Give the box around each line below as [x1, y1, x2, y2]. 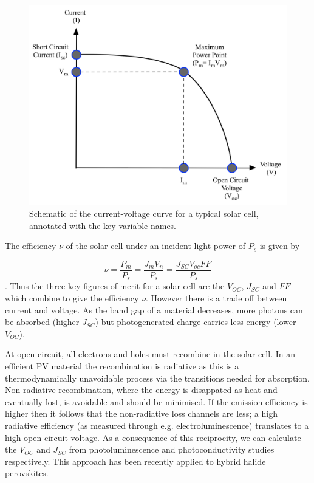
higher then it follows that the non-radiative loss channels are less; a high [5, 407, 278, 420]
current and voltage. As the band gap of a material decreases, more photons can [5, 303, 303, 316]
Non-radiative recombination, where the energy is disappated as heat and [5, 383, 278, 396]
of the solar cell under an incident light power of [66, 239, 245, 252]
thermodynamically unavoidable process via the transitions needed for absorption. [5, 371, 310, 384]
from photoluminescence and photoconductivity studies [69, 443, 275, 456]
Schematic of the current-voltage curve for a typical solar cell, [29, 207, 259, 220]
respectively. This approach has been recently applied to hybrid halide [5, 454, 266, 467]
